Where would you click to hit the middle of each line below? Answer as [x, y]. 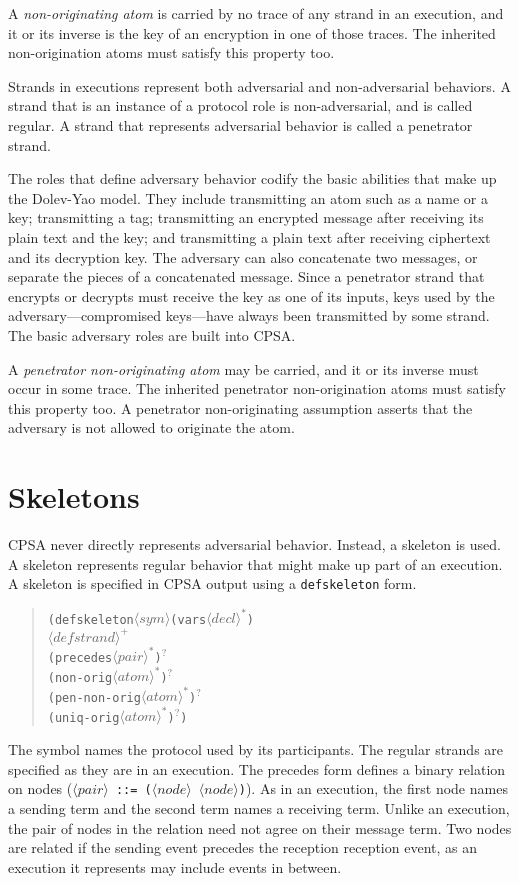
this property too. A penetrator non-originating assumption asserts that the [240, 407]
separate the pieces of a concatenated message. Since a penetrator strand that [246, 276]
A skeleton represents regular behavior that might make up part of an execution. [255, 563]
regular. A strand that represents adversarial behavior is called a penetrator [240, 124]
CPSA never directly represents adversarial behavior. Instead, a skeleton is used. [254, 544]
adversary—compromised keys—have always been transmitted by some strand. [249, 315]
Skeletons [74, 496]
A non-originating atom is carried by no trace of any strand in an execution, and [256, 13]
